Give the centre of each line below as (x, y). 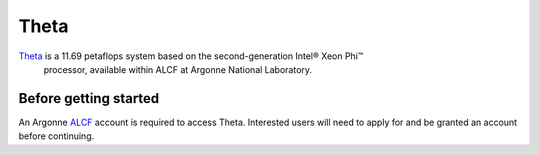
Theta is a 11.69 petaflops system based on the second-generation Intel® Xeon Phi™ (191, 56)
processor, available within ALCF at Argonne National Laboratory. (178, 69)
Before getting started (89, 98)
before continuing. (56, 136)
